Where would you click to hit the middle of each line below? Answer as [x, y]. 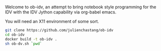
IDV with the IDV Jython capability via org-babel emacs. [61, 12]
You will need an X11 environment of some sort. [52, 21]
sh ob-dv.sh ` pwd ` [23, 44]
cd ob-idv [15, 35]
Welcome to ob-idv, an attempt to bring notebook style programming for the [80, 7]
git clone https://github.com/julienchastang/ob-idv [59, 30]
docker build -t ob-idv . [31, 39]
